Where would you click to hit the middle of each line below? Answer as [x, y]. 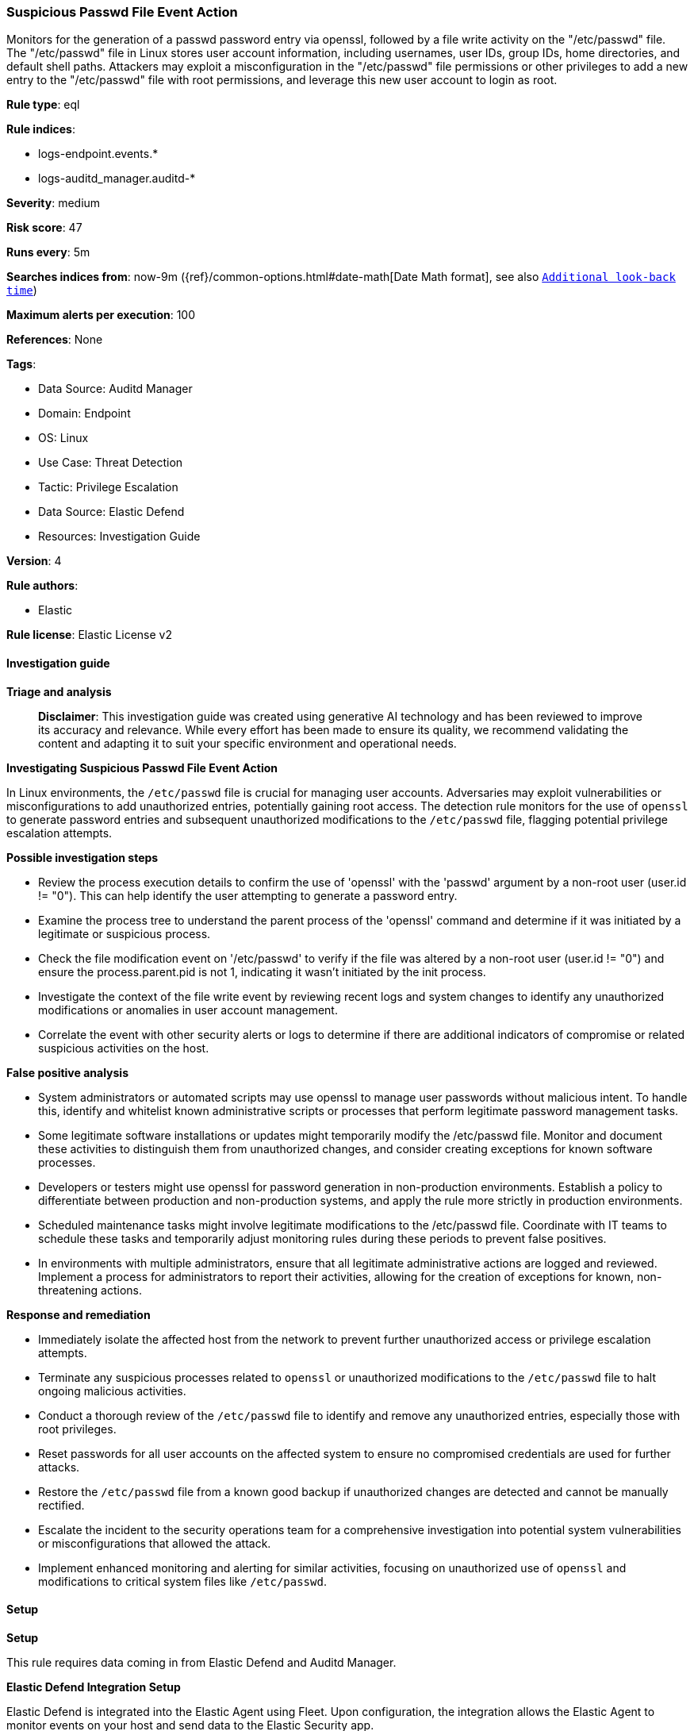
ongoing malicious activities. [112, 1391]
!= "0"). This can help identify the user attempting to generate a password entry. [248, 895]
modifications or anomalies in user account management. [188, 1010]
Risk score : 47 [44, 228]
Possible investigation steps [82, 857]
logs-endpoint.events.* [98, 154]
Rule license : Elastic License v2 [89, 635]
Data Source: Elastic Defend [111, 512]
